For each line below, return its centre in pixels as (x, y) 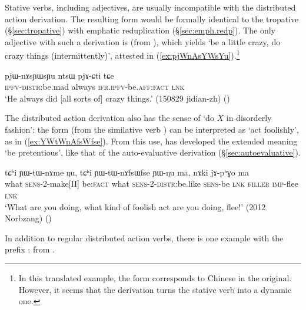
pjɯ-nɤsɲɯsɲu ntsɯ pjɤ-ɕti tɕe (59, 75)
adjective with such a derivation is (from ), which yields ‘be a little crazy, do (143, 41)
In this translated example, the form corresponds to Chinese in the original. (155, 277)
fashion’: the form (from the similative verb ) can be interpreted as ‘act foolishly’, (152, 129)
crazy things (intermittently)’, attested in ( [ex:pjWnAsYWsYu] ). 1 (122, 55)
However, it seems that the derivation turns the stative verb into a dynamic (155, 289)
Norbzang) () (28, 218)
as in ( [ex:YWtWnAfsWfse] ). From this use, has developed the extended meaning (151, 141)
